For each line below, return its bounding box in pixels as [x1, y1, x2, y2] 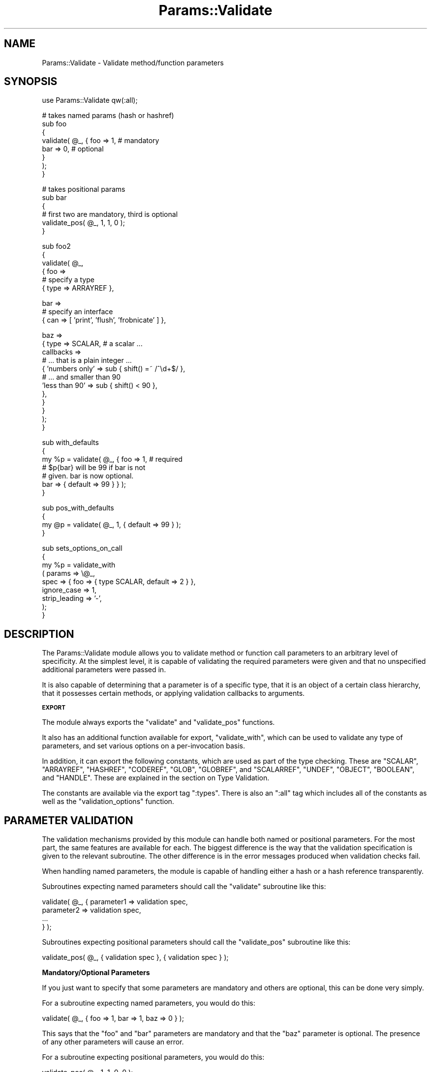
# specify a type [42, 275, 94, 284]
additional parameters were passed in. [42, 665, 166, 674]
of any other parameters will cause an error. [42, 1038, 184, 1046]
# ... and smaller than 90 [42, 373, 121, 382]
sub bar [42, 193, 67, 202]
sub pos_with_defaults [42, 504, 114, 512]
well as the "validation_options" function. [42, 797, 174, 806]
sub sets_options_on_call [42, 544, 123, 553]
